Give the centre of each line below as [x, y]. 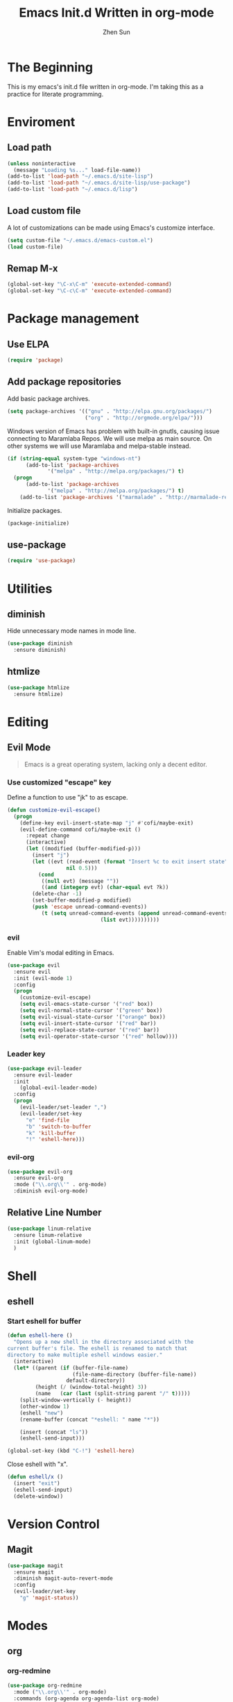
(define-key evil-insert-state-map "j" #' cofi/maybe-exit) [107, 823]
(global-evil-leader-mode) [59, 1088]
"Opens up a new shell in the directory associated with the [104, 1342]
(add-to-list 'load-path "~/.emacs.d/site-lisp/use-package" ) [99, 183]
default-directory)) [96, 1381]
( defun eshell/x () [35, 1477]
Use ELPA [28, 344]
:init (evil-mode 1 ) [43, 978]
